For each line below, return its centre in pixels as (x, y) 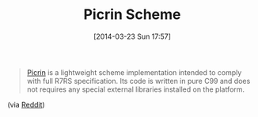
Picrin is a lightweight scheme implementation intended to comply (134, 72)
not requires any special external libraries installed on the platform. (136, 89)
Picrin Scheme (132, 15)
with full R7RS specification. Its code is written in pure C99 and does (138, 81)
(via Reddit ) (26, 104)
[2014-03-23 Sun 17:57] (132, 36)
